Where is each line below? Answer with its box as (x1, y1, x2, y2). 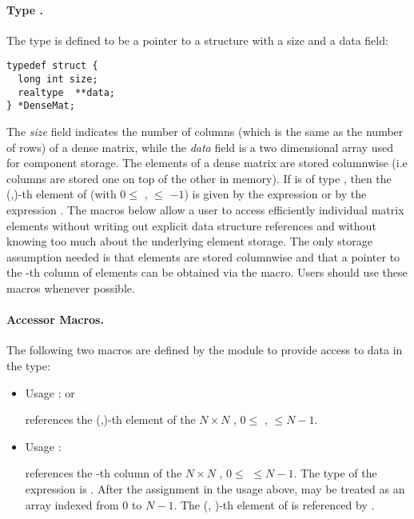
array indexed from (25, 496, 119, 513)
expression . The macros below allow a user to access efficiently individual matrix (6, 201, 404, 218)
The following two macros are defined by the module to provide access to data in (6, 341, 403, 358)
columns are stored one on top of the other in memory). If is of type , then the (6, 170, 392, 186)
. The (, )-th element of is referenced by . (173, 496, 375, 513)
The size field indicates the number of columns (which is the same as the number (6, 123, 404, 140)
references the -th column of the (25, 465, 182, 481)
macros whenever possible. (6, 279, 135, 296)
